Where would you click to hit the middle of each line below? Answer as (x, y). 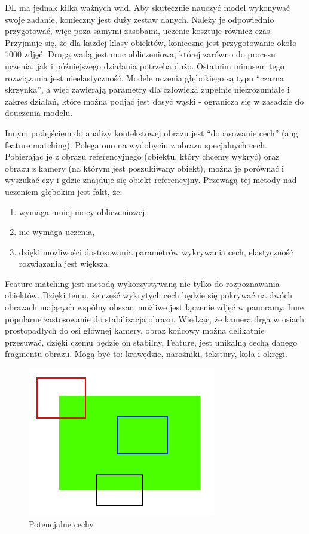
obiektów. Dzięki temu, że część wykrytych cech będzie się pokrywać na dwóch (149, 295)
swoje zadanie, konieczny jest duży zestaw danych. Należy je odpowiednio (140, 19)
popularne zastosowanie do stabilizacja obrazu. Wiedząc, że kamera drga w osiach (154, 318)
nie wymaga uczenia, (57, 232)
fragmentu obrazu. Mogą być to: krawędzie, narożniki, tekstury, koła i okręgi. (146, 354)
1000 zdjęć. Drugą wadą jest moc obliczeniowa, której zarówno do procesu (140, 54)
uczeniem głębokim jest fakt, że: (64, 191)
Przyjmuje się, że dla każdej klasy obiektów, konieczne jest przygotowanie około (151, 42)
